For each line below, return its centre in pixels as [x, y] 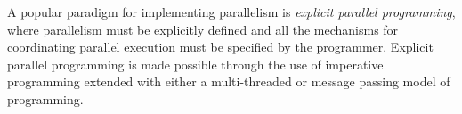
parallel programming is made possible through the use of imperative [195, 64]
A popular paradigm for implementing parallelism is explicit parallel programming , [231, 12]
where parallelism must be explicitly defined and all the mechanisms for [203, 29]
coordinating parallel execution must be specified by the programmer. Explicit [220, 47]
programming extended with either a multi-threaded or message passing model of [229, 81]
